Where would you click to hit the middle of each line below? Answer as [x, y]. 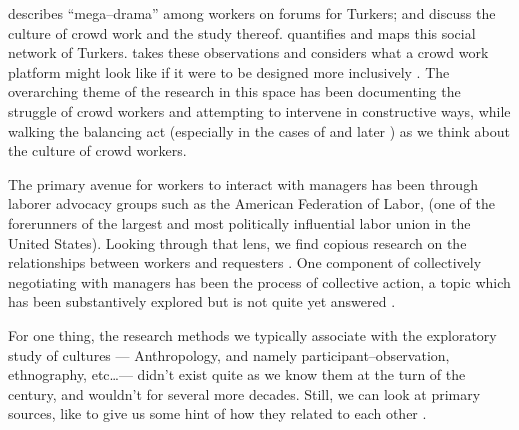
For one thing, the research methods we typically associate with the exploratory [252, 334]
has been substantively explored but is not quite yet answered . [202, 301]
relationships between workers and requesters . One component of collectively [245, 262]
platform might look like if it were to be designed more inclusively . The [229, 71]
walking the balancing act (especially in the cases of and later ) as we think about [259, 130]
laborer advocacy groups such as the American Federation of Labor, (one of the [251, 203]
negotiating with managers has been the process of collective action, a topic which [259, 281]
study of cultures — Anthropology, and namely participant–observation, [229, 354]
